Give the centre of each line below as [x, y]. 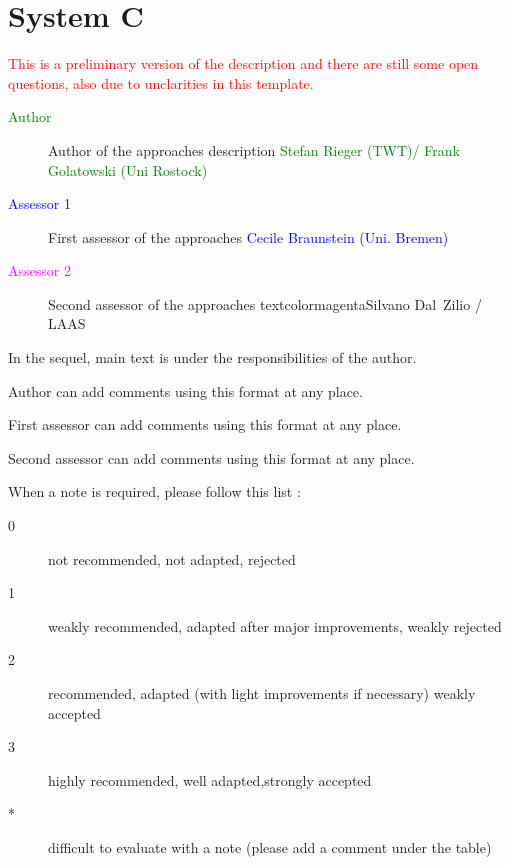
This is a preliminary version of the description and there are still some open [243, 63]
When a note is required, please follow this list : [154, 491]
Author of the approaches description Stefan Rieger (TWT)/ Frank [254, 149]
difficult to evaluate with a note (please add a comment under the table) [270, 846]
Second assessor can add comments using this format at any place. [211, 457]
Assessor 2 [39, 270]
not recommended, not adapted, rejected [172, 558]
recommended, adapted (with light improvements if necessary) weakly [262, 693]
